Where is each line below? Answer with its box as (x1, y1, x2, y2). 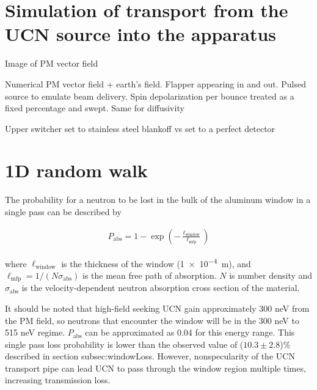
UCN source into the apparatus (5, 21, 277, 46)
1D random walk (5, 158, 148, 183)
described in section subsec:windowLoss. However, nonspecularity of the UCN (5, 350, 295, 362)
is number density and (229, 268, 313, 281)
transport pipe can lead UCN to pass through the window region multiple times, (5, 361, 306, 374)
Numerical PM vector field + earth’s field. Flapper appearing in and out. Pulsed (5, 77, 306, 90)
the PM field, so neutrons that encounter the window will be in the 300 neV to (5, 314, 299, 326)
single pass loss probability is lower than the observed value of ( (5, 337, 244, 350)
